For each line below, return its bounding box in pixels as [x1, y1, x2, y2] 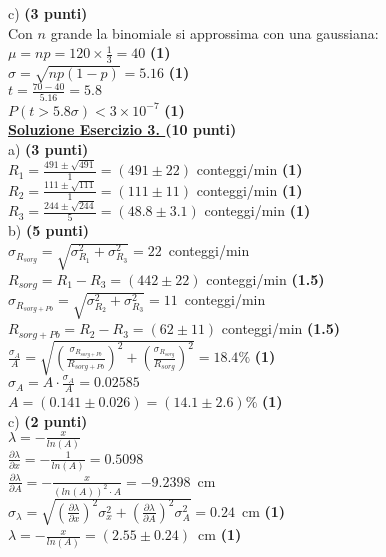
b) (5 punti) [8, 220, 89, 241]
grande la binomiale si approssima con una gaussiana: [50, 22, 379, 43]
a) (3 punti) [8, 138, 89, 159]
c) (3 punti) [8, 3, 88, 23]
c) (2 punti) [8, 410, 88, 431]
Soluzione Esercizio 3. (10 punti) [8, 119, 237, 140]
